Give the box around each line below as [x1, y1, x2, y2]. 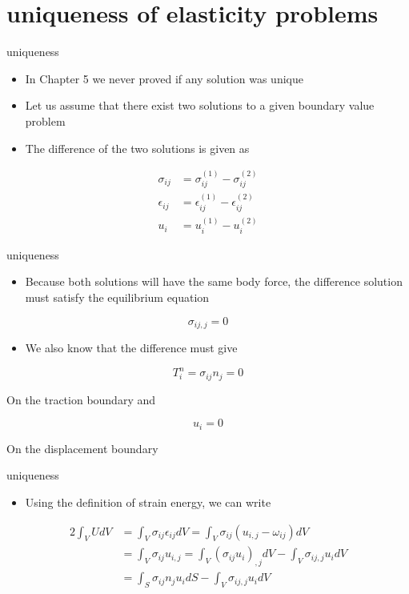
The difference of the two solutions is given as [25, 139, 250, 156]
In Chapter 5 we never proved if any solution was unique [25, 70, 303, 86]
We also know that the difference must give [25, 339, 238, 356]
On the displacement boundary [6, 439, 158, 456]
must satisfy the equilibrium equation [25, 289, 210, 306]
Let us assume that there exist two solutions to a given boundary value [25, 97, 375, 114]
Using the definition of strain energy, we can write [25, 493, 271, 510]
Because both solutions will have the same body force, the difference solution [25, 273, 403, 290]
